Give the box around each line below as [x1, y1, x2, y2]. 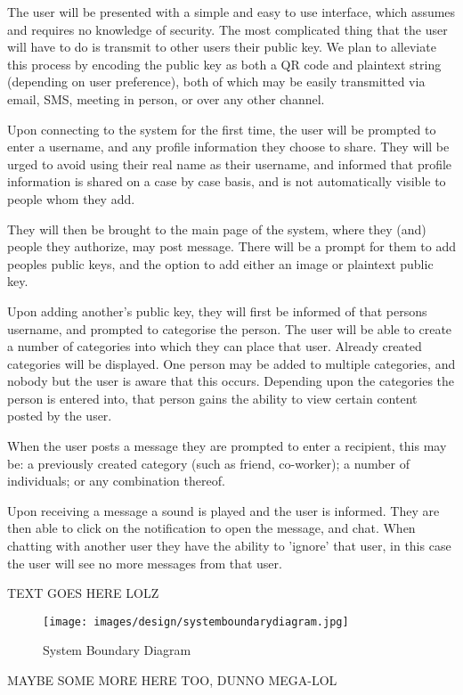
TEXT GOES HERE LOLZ [7, 584, 159, 602]
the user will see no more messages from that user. [7, 553, 282, 572]
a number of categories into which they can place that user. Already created [7, 337, 422, 356]
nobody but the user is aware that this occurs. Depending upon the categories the [7, 372, 455, 390]
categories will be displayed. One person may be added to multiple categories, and [7, 354, 456, 372]
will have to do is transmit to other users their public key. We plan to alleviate [7, 37, 436, 56]
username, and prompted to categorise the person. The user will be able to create [7, 319, 452, 338]
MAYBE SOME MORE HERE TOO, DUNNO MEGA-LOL [7, 671, 337, 690]
